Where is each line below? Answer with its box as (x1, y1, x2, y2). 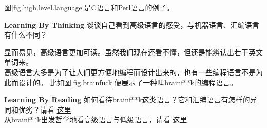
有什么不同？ (4, 29, 47, 40)
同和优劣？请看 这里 (4, 104, 71, 115)
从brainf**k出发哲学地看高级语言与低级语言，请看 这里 (4, 114, 187, 125)
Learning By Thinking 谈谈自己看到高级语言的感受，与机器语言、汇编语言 (4, 19, 259, 30)
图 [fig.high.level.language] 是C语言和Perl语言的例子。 (4, 2, 174, 12)
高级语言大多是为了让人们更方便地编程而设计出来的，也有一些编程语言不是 (4, 66, 256, 77)
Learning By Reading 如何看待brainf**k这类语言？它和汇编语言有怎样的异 (4, 94, 257, 105)
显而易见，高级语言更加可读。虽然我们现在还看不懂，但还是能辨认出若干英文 (4, 46, 263, 57)
